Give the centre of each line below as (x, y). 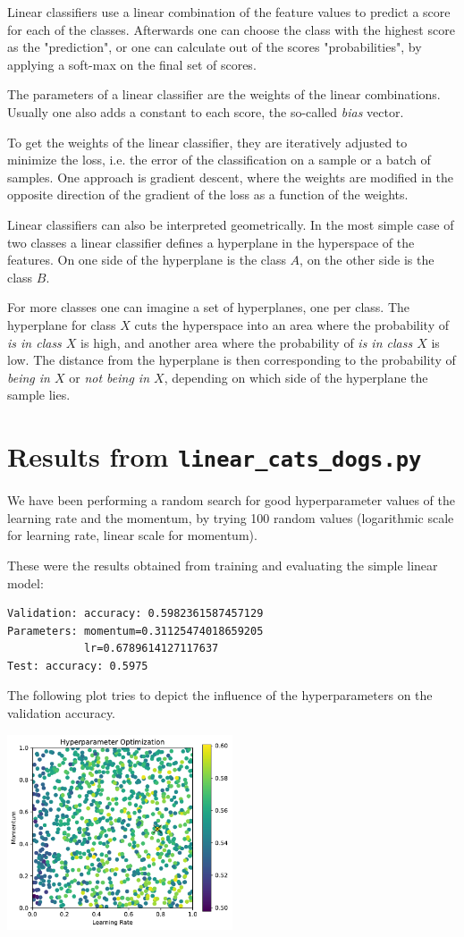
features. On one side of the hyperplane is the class (147, 260)
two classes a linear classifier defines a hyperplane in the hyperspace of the (211, 242)
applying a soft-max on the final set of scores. (132, 64)
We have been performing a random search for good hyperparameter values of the (231, 500)
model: (25, 582)
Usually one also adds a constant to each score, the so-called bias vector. (206, 111)
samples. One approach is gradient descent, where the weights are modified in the (231, 177)
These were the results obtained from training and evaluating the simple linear (223, 565)
